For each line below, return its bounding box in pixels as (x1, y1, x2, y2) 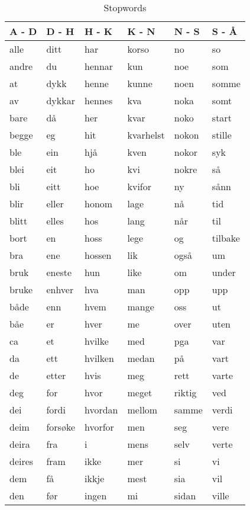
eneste (46, 265, 72, 279)
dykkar (46, 94, 75, 107)
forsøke (46, 420, 75, 434)
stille (212, 128, 232, 142)
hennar (84, 59, 113, 73)
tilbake (212, 231, 240, 245)
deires (9, 454, 34, 468)
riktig (174, 386, 197, 399)
